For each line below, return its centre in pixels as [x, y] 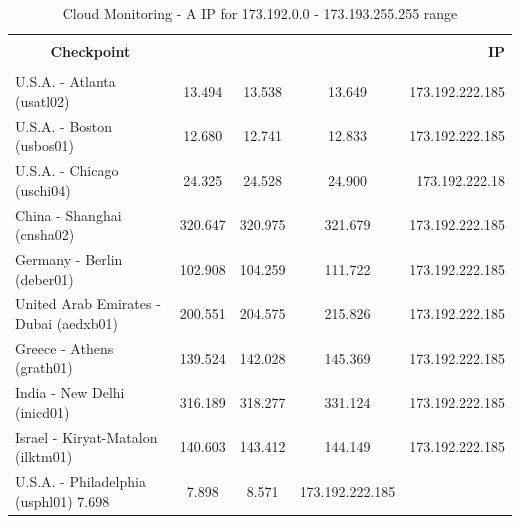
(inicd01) [42, 411]
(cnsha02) [45, 234]
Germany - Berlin [69, 258]
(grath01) [44, 367]
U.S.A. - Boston [64, 125]
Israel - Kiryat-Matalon [86, 436]
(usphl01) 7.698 [62, 500]
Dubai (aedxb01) [66, 322]
